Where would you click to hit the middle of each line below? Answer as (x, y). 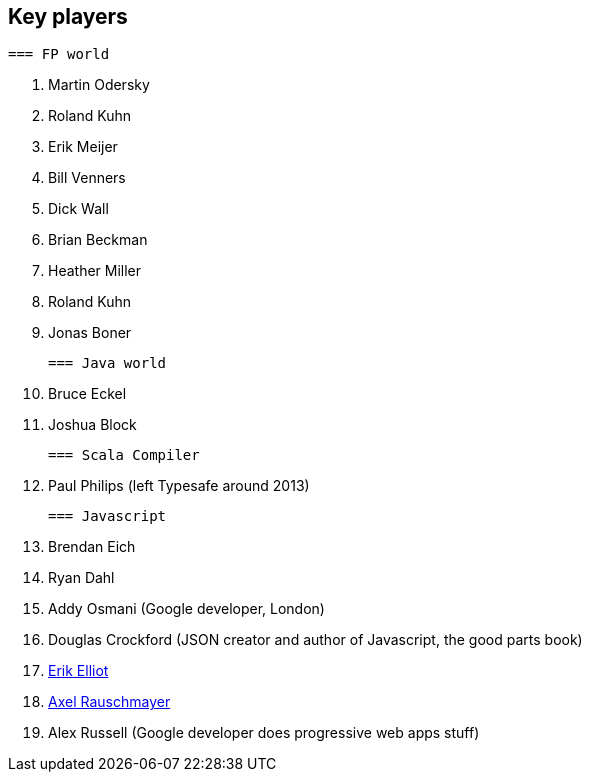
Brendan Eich (92, 547)
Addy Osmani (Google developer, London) (186, 609)
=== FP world (59, 54)
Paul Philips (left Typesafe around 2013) (179, 486)
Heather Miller (95, 271)
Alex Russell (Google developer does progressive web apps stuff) (264, 733)
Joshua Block (92, 425)
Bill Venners (87, 178)
